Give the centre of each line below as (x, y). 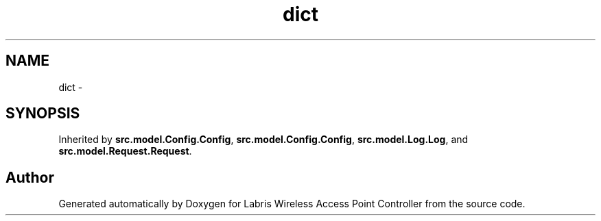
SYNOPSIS (43, 114)
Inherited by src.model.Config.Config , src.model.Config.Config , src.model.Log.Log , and (263, 140)
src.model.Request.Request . (125, 151)
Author (30, 177)
